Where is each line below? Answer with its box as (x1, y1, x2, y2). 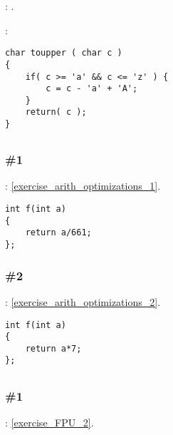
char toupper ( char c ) (5, 48, 122, 58)
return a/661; (25, 227, 92, 238)
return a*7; (25, 343, 82, 354)
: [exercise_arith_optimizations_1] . (5, 178, 161, 193)
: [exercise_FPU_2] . (5, 414, 94, 429)
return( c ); (25, 107, 87, 118)
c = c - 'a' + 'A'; (46, 83, 138, 94)
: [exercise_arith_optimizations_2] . (5, 294, 161, 309)
